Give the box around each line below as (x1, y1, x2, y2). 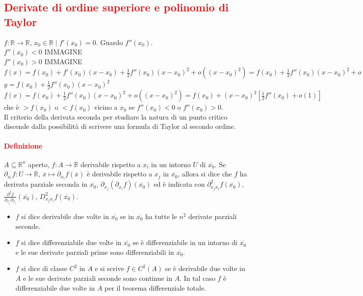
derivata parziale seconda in (4, 179, 88, 189)
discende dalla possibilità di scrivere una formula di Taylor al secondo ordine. (4, 121, 236, 131)
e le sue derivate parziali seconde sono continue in (23, 272, 172, 283)
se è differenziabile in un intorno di (132, 237, 237, 247)
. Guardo (96, 37, 123, 47)
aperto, (28, 159, 50, 169)
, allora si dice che (178, 169, 232, 179)
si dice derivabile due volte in (21, 211, 109, 221)
